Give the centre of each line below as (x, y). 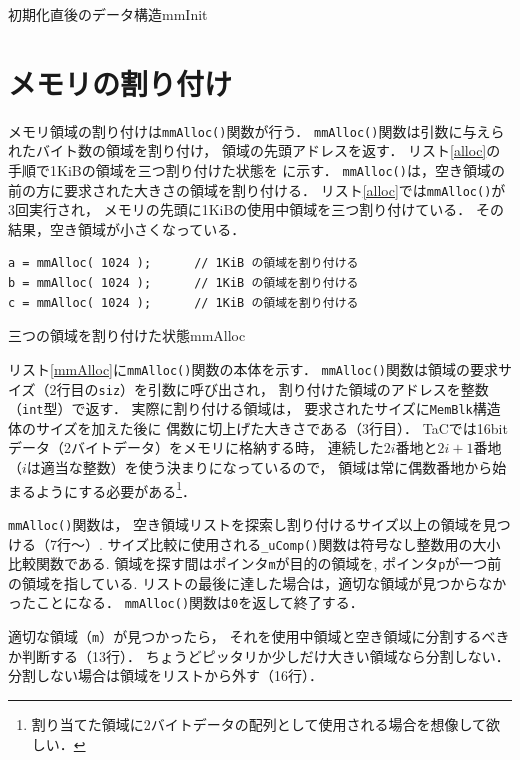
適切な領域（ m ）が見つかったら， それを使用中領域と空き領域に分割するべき (259, 636)
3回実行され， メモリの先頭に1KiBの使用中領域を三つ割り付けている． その (256, 209)
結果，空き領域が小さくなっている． (127, 228)
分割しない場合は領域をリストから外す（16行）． (165, 675)
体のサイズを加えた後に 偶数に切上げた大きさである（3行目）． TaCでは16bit (258, 427)
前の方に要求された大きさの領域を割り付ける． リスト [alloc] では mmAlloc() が (257, 189)
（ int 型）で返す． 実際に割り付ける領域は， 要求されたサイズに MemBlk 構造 (254, 408)
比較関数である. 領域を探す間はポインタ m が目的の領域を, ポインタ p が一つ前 (255, 563)
